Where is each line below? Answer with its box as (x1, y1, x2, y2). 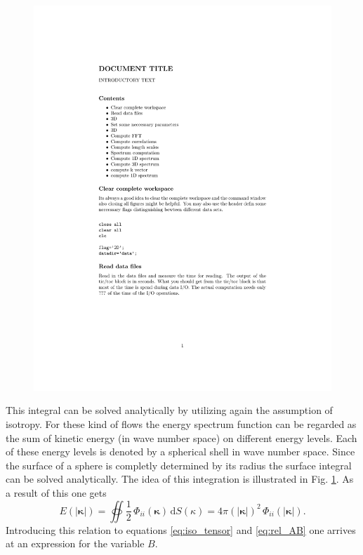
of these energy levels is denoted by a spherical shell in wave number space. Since (6, 444, 355, 459)
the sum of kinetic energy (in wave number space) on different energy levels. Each (6, 430, 357, 445)
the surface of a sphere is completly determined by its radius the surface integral (6, 457, 352, 472)
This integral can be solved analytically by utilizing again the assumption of (6, 403, 333, 417)
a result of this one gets (6, 486, 107, 500)
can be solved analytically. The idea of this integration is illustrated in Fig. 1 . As (6, 472, 354, 486)
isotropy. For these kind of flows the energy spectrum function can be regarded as (6, 417, 357, 432)
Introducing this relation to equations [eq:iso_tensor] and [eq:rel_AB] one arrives (6, 522, 356, 537)
